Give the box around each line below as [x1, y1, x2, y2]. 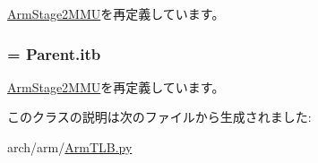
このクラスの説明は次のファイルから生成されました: [7, 107, 312, 126]
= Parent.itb [7, 42, 101, 64]
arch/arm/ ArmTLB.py [7, 138, 133, 156]
